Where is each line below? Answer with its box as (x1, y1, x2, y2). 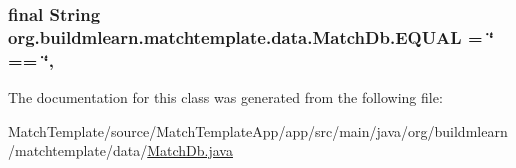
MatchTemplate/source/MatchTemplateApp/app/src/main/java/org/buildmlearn (8, 120, 508, 141)
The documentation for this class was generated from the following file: (8, 87, 443, 108)
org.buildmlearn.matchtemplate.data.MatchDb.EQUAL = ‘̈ (8, 24, 495, 49)
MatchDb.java (147, 140, 233, 161)
